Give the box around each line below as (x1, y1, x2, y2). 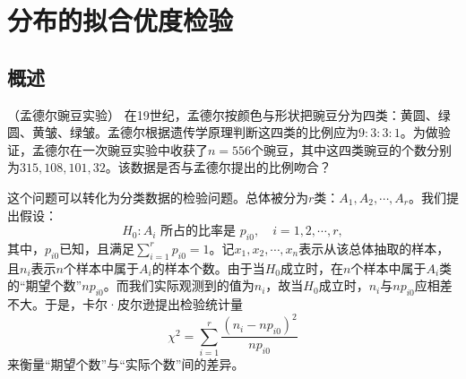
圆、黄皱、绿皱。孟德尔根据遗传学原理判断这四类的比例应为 (7, 123, 358, 142)
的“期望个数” (7, 276, 82, 295)
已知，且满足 (59, 238, 135, 257)
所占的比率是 (160, 225, 237, 238)
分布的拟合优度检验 (7, 2, 234, 39)
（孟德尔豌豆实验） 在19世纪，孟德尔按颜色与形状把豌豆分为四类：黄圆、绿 (7, 105, 451, 124)
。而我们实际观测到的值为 (103, 276, 255, 295)
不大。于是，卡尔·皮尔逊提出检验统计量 (7, 295, 243, 314)
